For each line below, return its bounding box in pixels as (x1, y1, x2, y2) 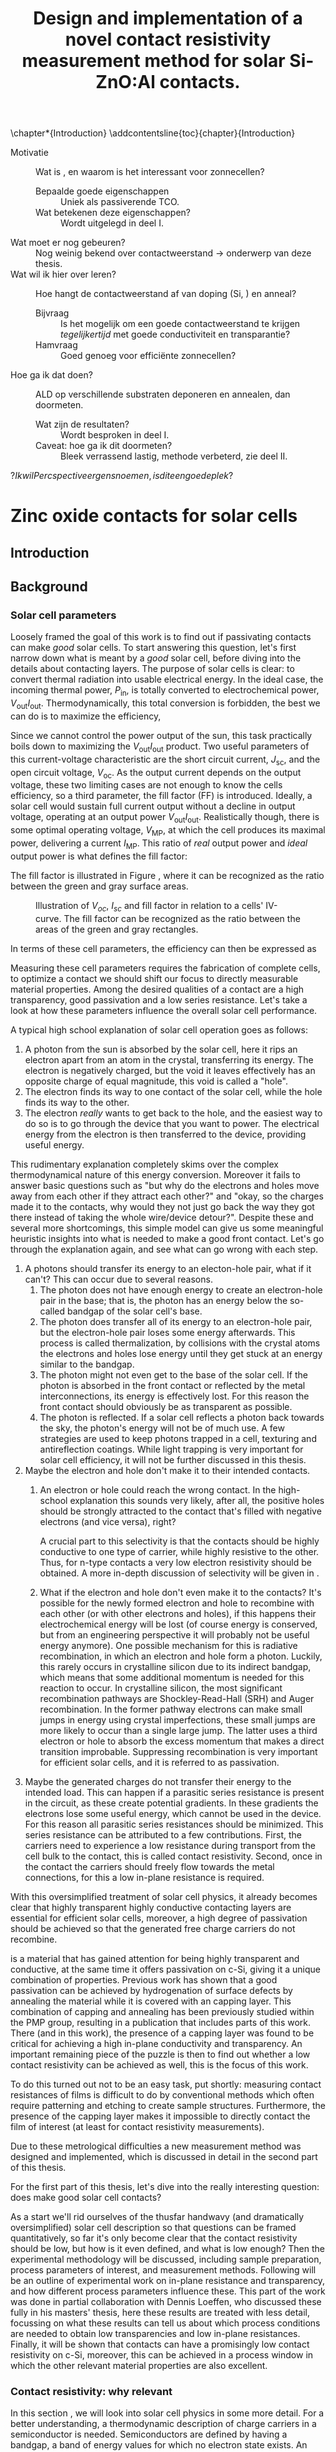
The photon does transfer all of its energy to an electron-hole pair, (39, 1315, 313, 1327)
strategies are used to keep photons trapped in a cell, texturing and (39, 1432, 317, 1444)
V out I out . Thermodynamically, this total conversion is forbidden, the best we (10, 697, 321, 712)
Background (10, 578, 88, 596)
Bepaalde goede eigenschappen (35, 185, 170, 197)
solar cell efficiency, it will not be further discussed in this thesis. (39, 1453, 307, 1466)
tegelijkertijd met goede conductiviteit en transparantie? (60, 328, 291, 341)
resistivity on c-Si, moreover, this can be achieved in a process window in (10, 2348, 314, 2361)
